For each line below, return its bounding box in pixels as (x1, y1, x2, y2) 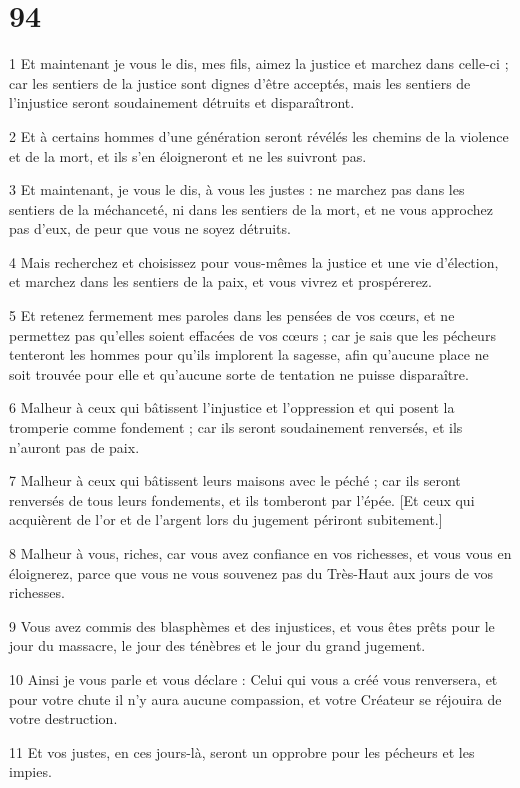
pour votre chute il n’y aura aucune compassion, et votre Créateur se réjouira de (9, 688, 502, 709)
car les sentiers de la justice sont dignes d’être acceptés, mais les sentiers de (9, 72, 471, 93)
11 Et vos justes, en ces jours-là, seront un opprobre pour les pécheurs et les (9, 741, 475, 762)
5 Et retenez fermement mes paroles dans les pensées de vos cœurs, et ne (9, 305, 455, 326)
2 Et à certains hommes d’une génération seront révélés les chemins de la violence (9, 125, 509, 146)
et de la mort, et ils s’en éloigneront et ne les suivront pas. (9, 145, 367, 166)
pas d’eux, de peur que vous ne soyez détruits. (9, 218, 291, 239)
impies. (9, 761, 52, 782)
